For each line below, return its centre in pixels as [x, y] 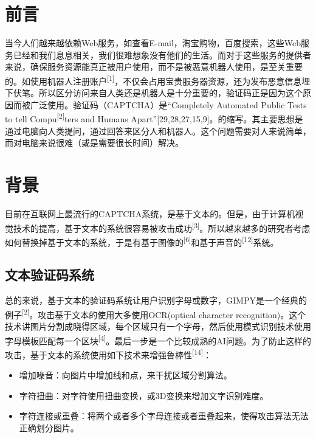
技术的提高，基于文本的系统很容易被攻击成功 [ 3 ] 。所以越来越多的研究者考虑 [162, 227]
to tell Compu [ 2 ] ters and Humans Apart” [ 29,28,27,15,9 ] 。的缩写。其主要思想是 [154, 118]
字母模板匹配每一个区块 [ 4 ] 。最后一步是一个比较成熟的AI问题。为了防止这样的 [158, 339]
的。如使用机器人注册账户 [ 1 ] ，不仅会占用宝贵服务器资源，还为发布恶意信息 [153, 80]
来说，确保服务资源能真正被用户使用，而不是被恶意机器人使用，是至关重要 [154, 67]
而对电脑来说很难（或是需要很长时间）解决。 [94, 143]
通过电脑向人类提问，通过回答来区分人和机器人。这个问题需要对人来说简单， [158, 130]
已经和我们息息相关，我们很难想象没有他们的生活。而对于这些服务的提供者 [162, 54]
